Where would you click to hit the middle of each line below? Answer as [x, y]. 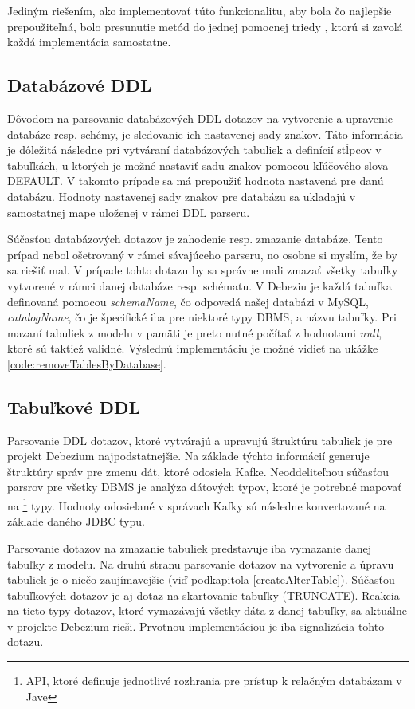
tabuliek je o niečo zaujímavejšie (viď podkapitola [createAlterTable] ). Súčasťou [201, 579]
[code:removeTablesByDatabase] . [87, 363]
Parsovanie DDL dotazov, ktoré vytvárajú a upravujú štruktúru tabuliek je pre [200, 440]
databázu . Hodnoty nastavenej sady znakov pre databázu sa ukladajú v [182, 196]
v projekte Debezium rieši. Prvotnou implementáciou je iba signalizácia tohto [196, 626]
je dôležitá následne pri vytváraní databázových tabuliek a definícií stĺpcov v [194, 150]
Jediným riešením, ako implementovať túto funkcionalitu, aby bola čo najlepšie [200, 10]
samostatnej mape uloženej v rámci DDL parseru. [129, 212]
